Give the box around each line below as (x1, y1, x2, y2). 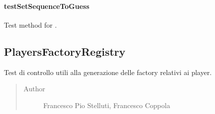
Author (23, 83, 45, 94)
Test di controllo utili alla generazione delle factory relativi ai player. (4, 67, 212, 77)
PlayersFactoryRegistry (4, 43, 126, 59)
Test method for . (4, 19, 57, 30)
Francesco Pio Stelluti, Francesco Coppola (43, 100, 170, 110)
